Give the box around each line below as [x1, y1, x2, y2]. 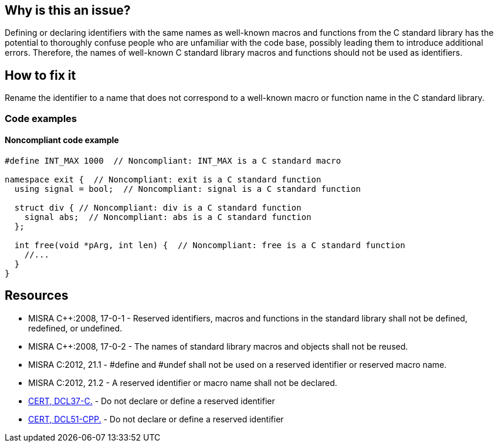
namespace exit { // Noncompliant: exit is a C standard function [5, 174, 321, 184]
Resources [5, 288, 69, 303]
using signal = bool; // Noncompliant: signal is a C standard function [14, 184, 361, 194]
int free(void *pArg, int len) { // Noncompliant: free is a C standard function [14, 240, 405, 250]
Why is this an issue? [5, 3, 131, 18]
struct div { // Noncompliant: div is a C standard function [14, 202, 301, 212]
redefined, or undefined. [28, 323, 122, 333]
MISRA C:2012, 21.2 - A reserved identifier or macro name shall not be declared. [28, 377, 337, 388]
